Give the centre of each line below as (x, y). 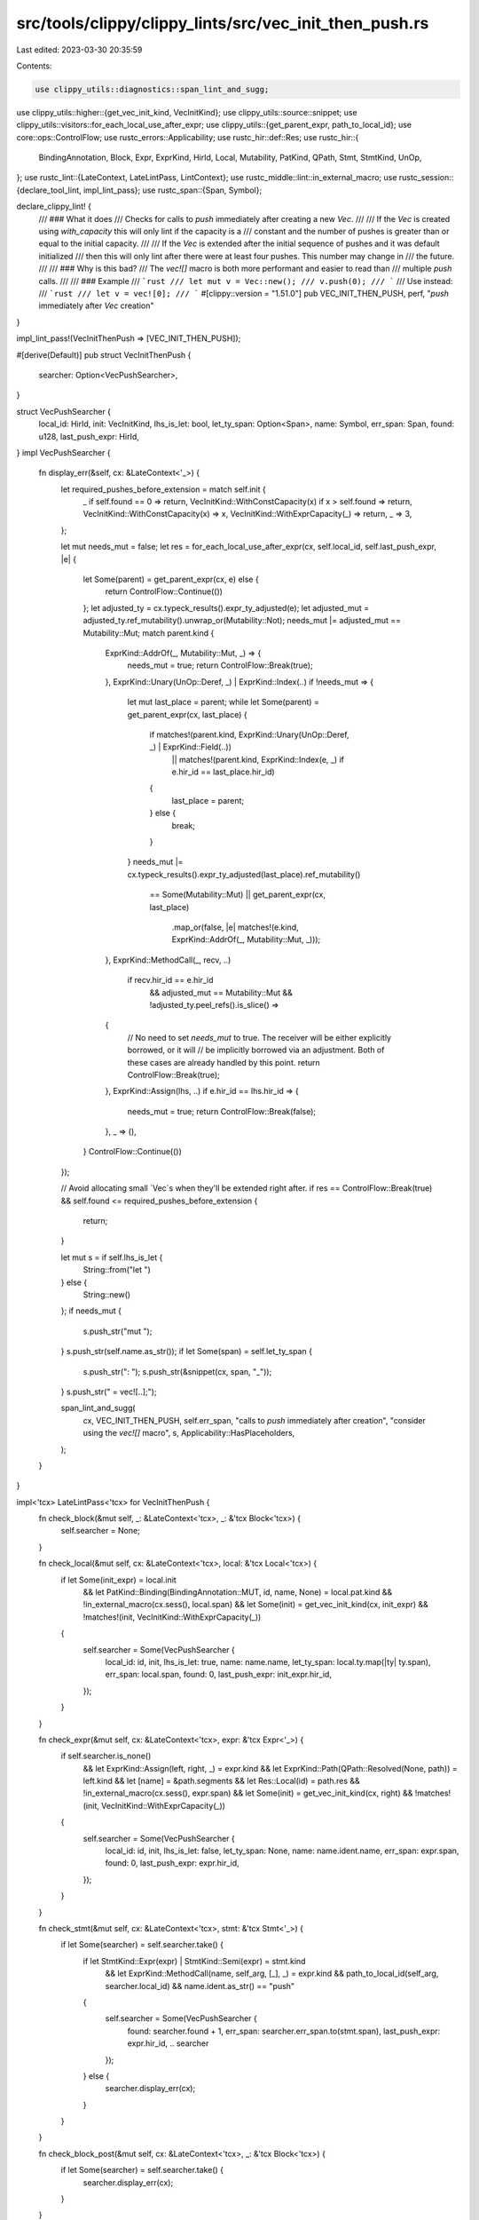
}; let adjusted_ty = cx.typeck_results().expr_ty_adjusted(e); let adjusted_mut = (226, 607)
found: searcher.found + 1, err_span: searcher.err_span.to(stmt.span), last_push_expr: (284, 2031)
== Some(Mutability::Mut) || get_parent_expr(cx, (237, 895)
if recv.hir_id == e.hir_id (170, 980)
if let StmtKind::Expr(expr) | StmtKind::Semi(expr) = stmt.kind (194, 1961)
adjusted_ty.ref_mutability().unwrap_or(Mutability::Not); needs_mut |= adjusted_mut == (242, 621)
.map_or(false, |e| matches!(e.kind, (235, 927)
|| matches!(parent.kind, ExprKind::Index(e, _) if (258, 759)
